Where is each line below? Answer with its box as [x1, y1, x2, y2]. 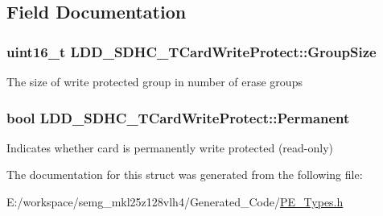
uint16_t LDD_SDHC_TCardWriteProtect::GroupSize [6, 41, 377, 61]
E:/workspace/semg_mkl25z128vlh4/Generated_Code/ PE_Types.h [6, 193, 344, 210]
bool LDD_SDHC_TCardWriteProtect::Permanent [6, 107, 350, 127]
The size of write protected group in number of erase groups [6, 73, 303, 89]
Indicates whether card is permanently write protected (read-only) [6, 139, 333, 156]
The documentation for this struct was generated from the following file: [6, 166, 363, 183]
